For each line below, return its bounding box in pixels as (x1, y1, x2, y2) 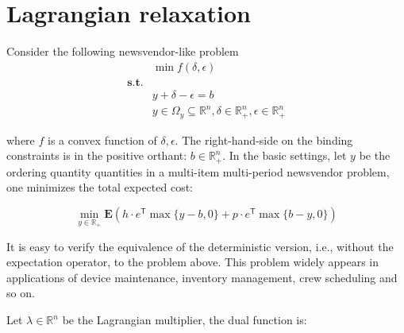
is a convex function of (48, 131, 157, 148)
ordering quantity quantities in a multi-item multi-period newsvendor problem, (6, 163, 390, 180)
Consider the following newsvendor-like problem (6, 43, 239, 60)
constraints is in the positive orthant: (6, 147, 187, 164)
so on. (6, 285, 35, 301)
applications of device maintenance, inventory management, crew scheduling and (6, 269, 398, 285)
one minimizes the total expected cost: (6, 179, 194, 196)
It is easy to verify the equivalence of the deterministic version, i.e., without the (6, 238, 394, 254)
